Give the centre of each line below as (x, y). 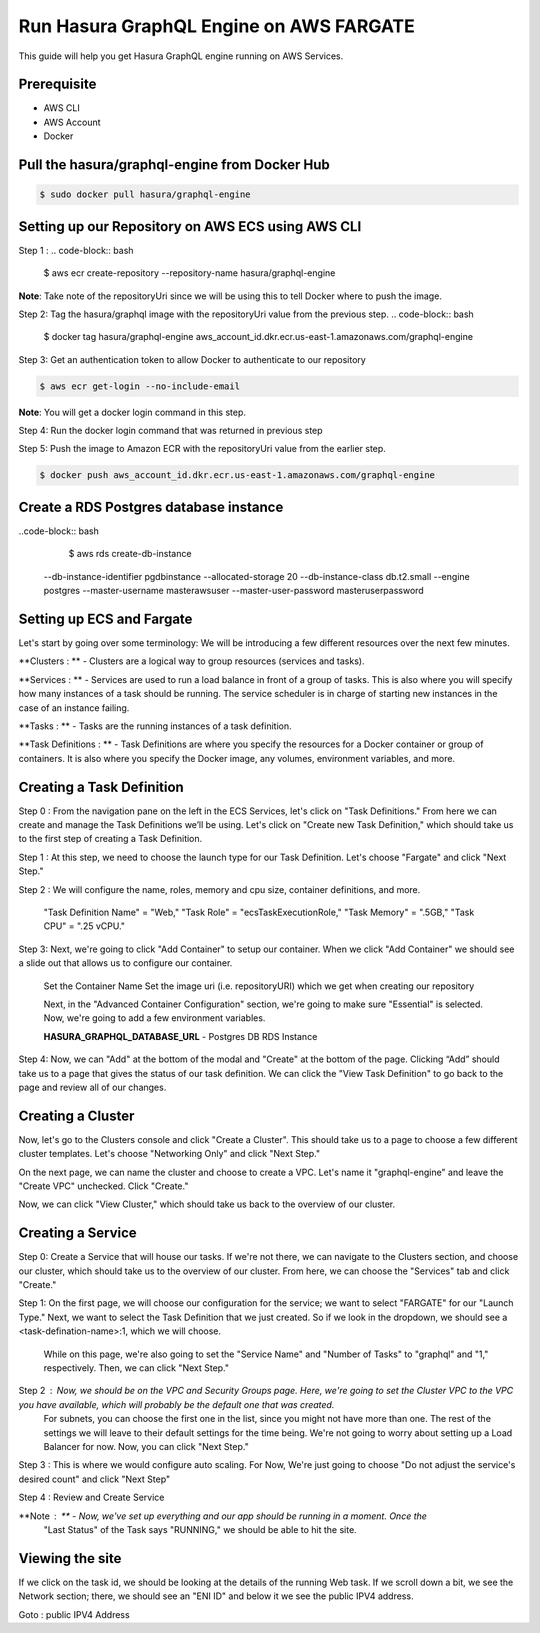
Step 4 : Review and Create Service (91, 1497)
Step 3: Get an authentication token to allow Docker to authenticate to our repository (192, 359)
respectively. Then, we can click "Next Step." (136, 1368)
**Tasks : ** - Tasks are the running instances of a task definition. (155, 726)
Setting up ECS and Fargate (105, 618)
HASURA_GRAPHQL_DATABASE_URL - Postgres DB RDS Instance (180, 1036)
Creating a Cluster (76, 1115)
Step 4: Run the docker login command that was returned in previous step (171, 431)
